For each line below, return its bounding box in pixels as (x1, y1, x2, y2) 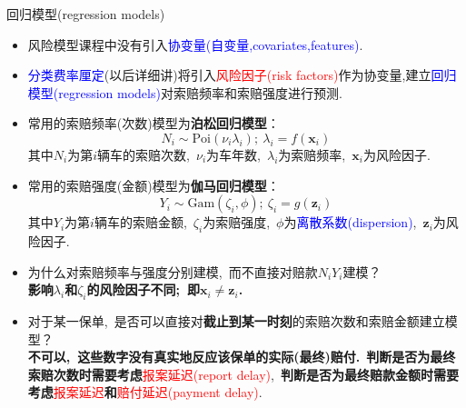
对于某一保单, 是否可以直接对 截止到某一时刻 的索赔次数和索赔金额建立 (27, 311, 445, 330)
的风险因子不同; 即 (86, 280, 200, 299)
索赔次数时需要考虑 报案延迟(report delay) (27, 364, 272, 383)
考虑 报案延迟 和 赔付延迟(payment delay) (27, 383, 259, 402)
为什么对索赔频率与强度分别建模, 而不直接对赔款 (27, 262, 318, 281)
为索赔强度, (203, 213, 271, 232)
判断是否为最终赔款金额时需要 (280, 364, 459, 383)
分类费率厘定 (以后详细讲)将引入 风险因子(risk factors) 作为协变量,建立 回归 (27, 65, 457, 85)
